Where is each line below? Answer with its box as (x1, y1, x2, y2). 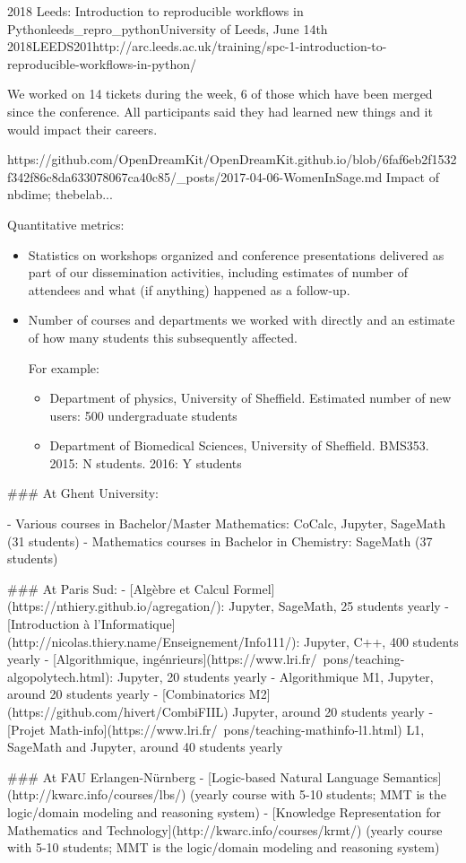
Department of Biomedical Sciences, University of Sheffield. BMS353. (49, 436, 429, 455)
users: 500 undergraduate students (49, 405, 237, 424)
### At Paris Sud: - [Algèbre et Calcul (7, 579, 229, 597)
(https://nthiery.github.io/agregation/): (7, 597, 225, 615)
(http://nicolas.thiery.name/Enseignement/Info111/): (7, 632, 300, 650)
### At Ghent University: (7, 484, 159, 502)
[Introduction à (7, 615, 91, 633)
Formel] (233, 579, 275, 597)
